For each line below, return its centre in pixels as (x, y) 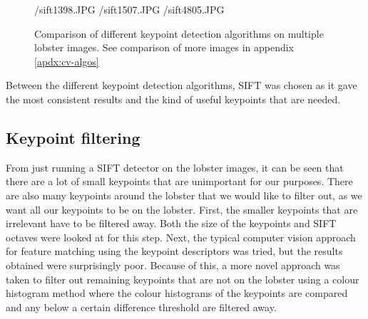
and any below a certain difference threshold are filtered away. (141, 307)
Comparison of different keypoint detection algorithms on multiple (179, 33)
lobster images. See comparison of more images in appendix (164, 47)
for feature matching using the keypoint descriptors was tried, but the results (174, 251)
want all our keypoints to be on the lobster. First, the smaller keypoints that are (182, 209)
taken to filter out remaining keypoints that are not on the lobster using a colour (183, 279)
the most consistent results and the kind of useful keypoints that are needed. (173, 99)
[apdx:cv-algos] (67, 61)
